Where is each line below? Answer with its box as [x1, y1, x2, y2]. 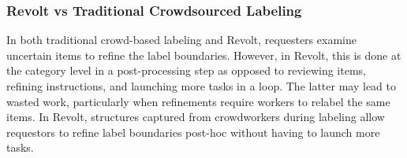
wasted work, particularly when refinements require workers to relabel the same [6, 93, 390, 109]
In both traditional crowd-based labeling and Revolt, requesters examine [6, 31, 357, 48]
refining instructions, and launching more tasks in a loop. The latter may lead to [6, 78, 396, 94]
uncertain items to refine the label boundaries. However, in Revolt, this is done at [6, 46, 401, 63]
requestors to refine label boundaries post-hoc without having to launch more [6, 123, 380, 140]
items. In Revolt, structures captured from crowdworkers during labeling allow [6, 108, 385, 125]
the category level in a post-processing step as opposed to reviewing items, [6, 62, 366, 79]
